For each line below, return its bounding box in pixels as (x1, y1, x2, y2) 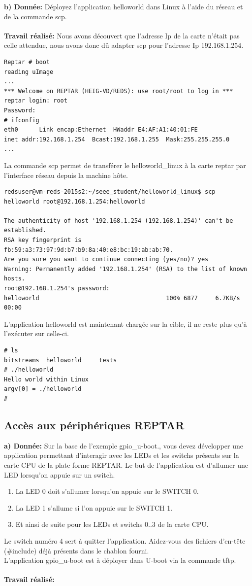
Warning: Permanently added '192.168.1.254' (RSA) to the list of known (4, 265, 247, 273)
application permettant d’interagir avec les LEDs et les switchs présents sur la (4, 450, 239, 460)
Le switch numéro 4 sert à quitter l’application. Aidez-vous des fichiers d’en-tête (4, 535, 246, 546)
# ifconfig (4, 116, 39, 124)
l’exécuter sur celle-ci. (4, 328, 69, 339)
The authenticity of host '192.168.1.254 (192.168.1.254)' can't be (4, 217, 233, 224)
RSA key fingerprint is (4, 237, 82, 244)
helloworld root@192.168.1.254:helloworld (4, 198, 145, 205)
